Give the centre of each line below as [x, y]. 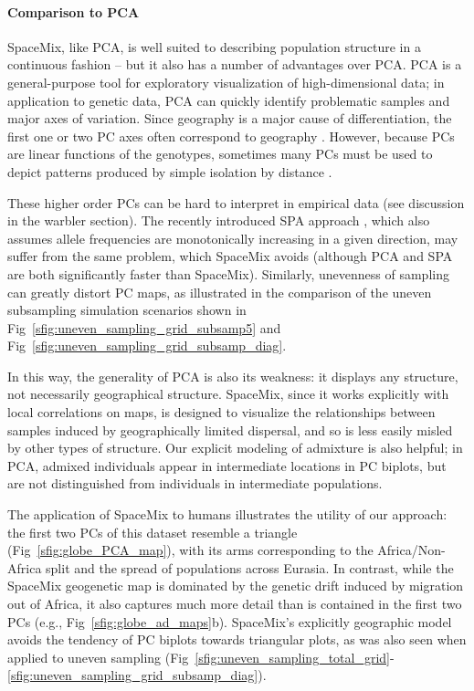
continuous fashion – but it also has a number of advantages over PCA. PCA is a [235, 64]
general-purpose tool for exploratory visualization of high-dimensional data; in [226, 82]
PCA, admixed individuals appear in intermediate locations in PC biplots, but [227, 465]
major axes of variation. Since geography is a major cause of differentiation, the [230, 118]
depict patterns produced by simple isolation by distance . [170, 171]
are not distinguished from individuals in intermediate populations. [195, 483]
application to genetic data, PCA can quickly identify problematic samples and [229, 100]
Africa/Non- [411, 550]
